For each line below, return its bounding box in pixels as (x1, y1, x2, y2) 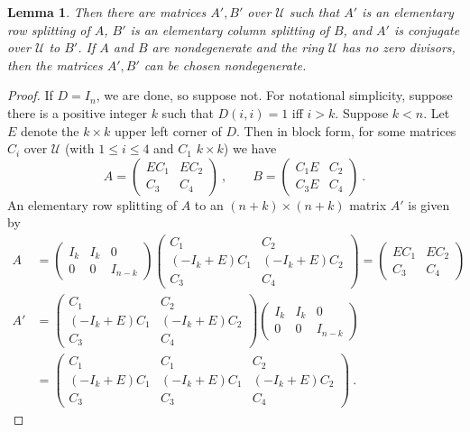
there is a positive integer (7, 103, 147, 122)
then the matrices (7, 55, 103, 74)
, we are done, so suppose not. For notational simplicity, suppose (96, 86, 453, 105)
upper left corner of (115, 121, 222, 140)
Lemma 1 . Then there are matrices (7, 3, 207, 21)
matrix (349, 195, 387, 214)
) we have (223, 139, 277, 158)
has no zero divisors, (342, 38, 456, 57)
